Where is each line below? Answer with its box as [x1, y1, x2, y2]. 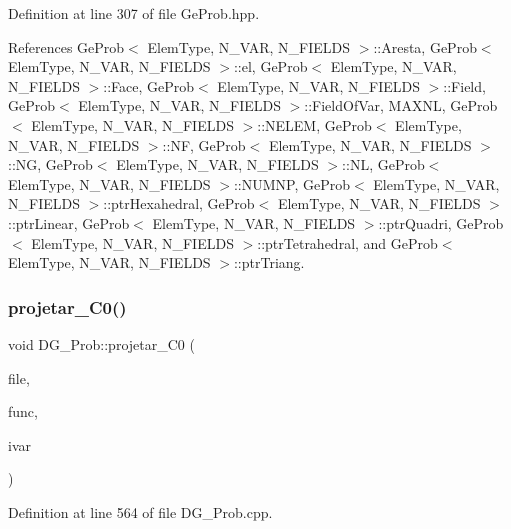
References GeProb [8, 36, 125, 57]
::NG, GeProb [8, 154, 93, 175]
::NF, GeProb [162, 134, 246, 155]
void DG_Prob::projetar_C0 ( [8, 333, 195, 354]
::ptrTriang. [233, 252, 305, 273]
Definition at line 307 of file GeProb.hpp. [8, 3, 260, 23]
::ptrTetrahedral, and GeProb [257, 232, 438, 253]
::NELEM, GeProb [257, 114, 372, 135]
